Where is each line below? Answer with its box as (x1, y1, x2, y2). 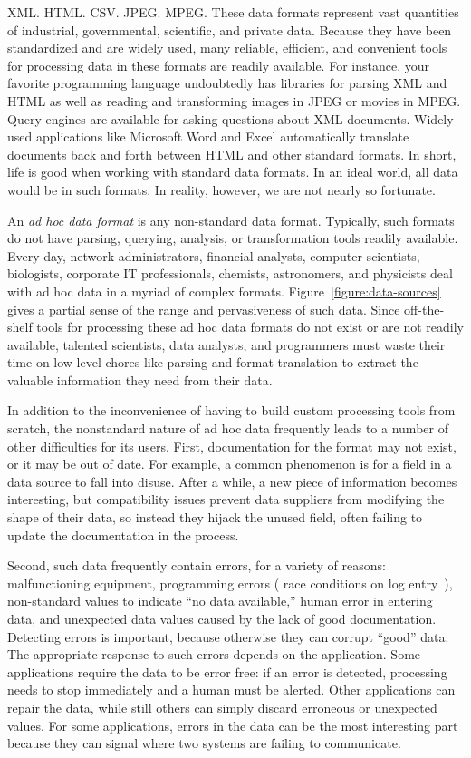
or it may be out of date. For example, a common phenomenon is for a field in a (7, 454, 452, 473)
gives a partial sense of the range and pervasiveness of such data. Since (7, 299, 400, 318)
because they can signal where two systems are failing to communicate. (7, 734, 401, 753)
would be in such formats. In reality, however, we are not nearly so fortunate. (7, 180, 436, 199)
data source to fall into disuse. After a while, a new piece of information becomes (7, 471, 457, 491)
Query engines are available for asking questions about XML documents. (7, 109, 410, 128)
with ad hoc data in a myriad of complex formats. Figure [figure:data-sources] (7, 281, 441, 300)
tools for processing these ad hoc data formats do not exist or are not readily (36, 317, 464, 336)
